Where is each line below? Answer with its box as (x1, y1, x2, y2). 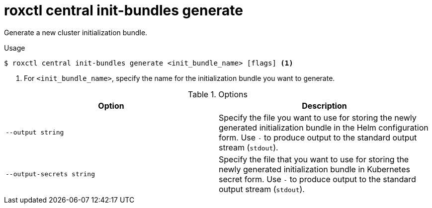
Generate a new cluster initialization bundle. (4, 28, 148, 37)
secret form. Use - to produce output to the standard (219, 174, 416, 184)
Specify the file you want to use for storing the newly (219, 112, 417, 123)
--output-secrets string (5, 170, 95, 178)
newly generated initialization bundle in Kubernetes (219, 164, 410, 174)
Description (302, 100, 347, 111)
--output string (5, 129, 64, 137)
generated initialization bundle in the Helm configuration (219, 122, 429, 133)
